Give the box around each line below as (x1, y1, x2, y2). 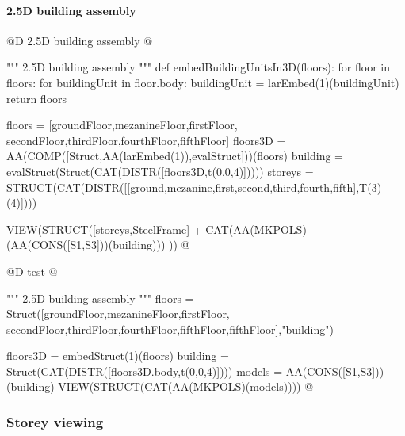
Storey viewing (6, 412, 104, 431)
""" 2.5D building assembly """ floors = (6, 289, 194, 306)
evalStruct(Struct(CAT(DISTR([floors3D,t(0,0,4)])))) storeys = (6, 163, 314, 179)
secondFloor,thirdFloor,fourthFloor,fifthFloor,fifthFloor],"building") (6, 320, 334, 337)
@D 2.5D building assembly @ (6, 32, 153, 48)
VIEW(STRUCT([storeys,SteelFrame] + (6, 220, 202, 237)
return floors (6, 90, 67, 106)
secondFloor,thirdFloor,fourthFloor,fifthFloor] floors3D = (6, 132, 286, 148)
